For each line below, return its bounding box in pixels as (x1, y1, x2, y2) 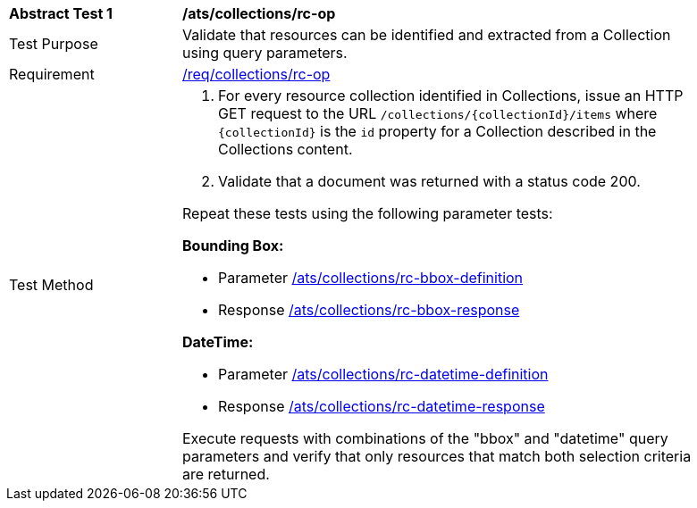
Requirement (9, 65, 95, 83)
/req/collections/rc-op (182, 65, 331, 83)
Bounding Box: (182, 237, 284, 254)
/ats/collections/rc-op (182, 4, 336, 22)
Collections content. (218, 140, 353, 158)
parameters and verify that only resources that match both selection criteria (182, 447, 692, 465)
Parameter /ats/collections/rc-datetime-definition (218, 365, 549, 383)
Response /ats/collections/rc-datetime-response (218, 397, 545, 415)
